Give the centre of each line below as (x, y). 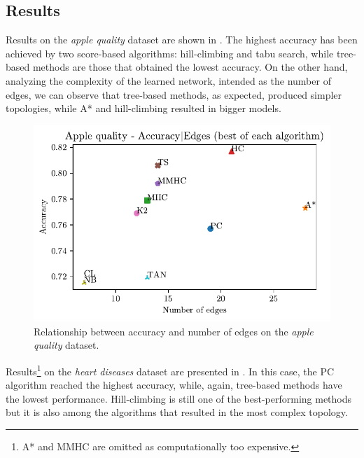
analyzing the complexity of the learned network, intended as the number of (168, 80)
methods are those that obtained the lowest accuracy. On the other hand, (190, 67)
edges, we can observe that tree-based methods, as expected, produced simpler (174, 94)
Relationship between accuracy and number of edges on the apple (174, 331)
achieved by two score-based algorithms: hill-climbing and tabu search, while (170, 53)
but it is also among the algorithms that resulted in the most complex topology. (177, 412)
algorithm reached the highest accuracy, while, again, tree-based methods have (174, 385)
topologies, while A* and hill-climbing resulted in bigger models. (143, 108)
